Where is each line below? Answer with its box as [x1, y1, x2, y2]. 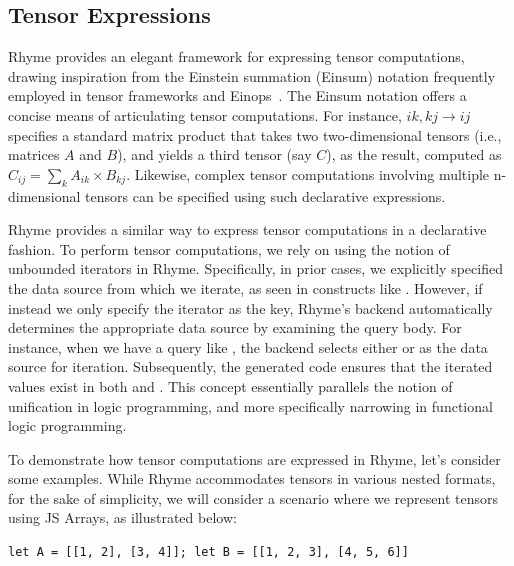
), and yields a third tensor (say [117, 144, 312, 165]
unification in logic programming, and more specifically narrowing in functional [8, 395, 493, 416]
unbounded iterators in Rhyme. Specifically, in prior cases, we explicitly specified [8, 258, 503, 279]
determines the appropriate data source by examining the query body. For [8, 317, 462, 338]
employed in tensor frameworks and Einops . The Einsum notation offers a [8, 85, 467, 106]
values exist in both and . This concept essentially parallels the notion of [8, 375, 453, 396]
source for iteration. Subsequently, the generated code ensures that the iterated [8, 356, 493, 377]
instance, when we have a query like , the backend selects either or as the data [8, 336, 488, 357]
